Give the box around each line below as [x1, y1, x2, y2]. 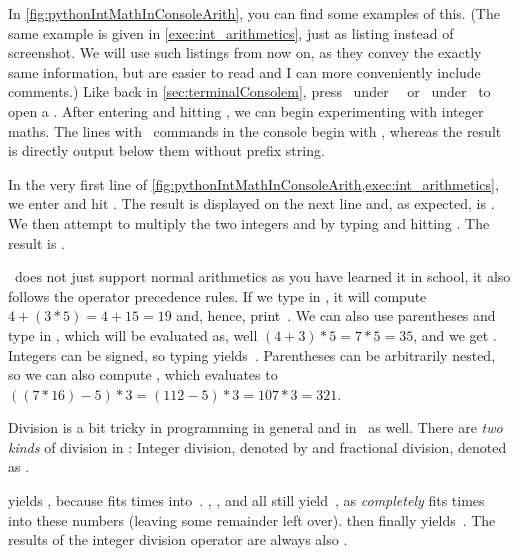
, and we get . [413, 324, 497, 345]
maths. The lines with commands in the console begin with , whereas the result [8, 120, 502, 141]
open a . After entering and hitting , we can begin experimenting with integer [8, 100, 484, 121]
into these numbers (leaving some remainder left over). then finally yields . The [8, 509, 496, 530]
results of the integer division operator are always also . [8, 529, 348, 550]
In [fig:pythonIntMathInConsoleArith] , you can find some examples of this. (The [8, 3, 500, 23]
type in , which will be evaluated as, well [8, 324, 258, 345]
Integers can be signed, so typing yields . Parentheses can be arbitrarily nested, [8, 344, 496, 365]
